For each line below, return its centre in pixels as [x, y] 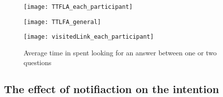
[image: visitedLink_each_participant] [89, 37]
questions [38, 62]
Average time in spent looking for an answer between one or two [120, 52]
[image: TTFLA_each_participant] [78, 7]
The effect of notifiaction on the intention [111, 88]
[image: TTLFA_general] [62, 22]
